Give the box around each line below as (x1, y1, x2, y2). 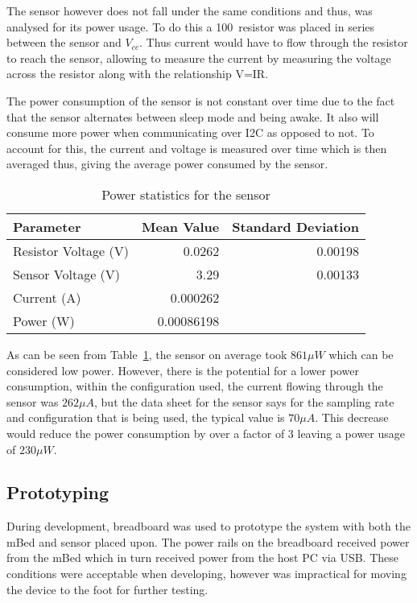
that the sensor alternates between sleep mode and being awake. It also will (6, 108, 379, 125)
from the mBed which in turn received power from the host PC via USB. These (6, 549, 399, 566)
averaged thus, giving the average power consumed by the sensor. (6, 155, 328, 172)
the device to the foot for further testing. (6, 580, 208, 597)
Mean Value (141, 217, 220, 236)
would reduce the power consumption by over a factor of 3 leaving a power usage (6, 424, 405, 441)
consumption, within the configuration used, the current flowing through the (6, 378, 383, 394)
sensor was (6, 393, 59, 410)
